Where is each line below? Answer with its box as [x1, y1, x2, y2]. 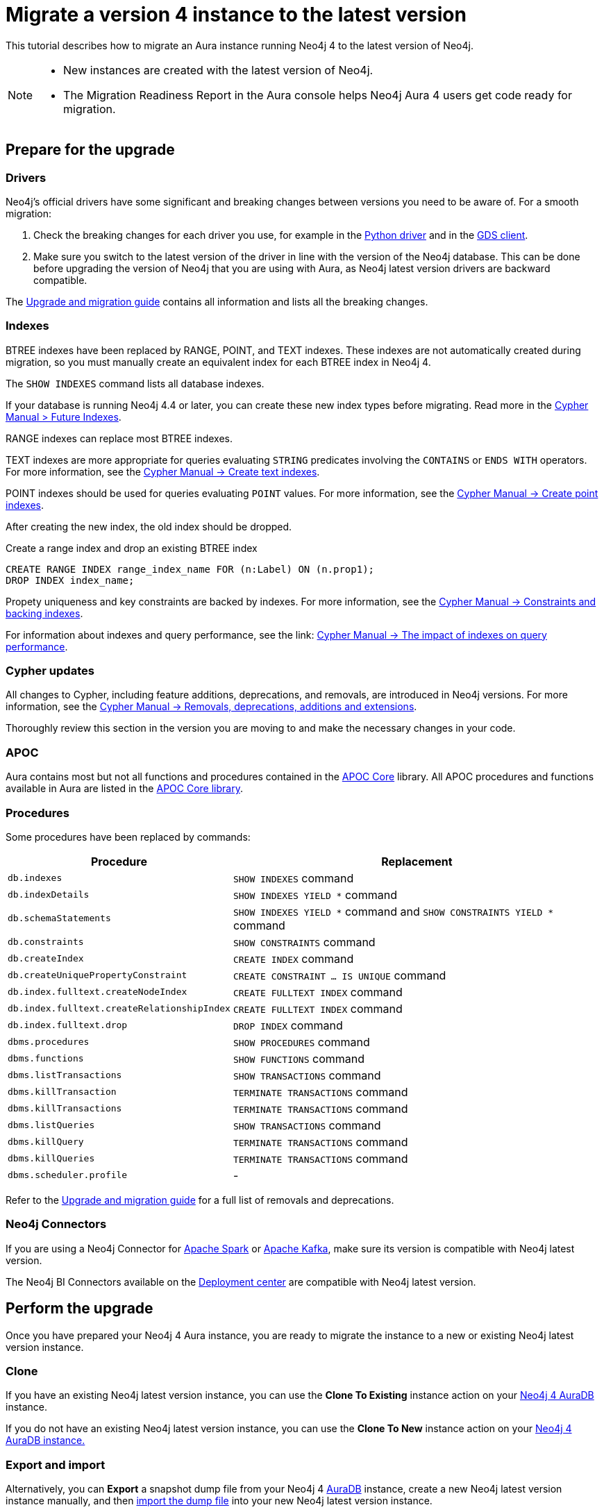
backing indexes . [6, 607, 83, 619]
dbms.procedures [8, 1036, 90, 1048]
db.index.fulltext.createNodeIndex [8, 986, 187, 998]
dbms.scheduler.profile [8, 1170, 128, 1181]
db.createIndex [8, 953, 84, 964]
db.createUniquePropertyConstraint [8, 970, 187, 981]
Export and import [6, 1457, 106, 1472]
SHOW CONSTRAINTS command [233, 934, 376, 949]
